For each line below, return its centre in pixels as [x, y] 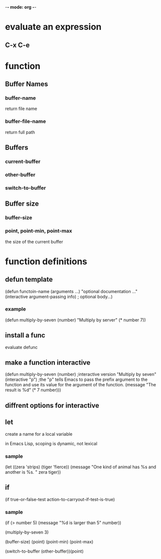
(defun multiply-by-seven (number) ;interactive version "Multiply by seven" [81, 374]
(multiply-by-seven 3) [27, 532]
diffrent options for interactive [52, 405]
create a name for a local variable [39, 434]
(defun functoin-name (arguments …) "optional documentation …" [71, 291]
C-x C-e [17, 45]
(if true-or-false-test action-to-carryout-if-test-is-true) [60, 499]
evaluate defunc [22, 347]
